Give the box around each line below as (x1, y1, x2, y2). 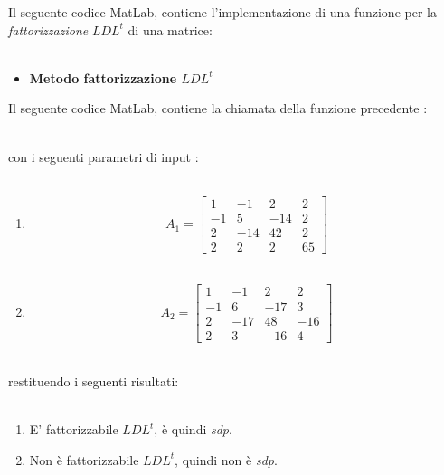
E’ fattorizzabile (29, 420, 118, 439)
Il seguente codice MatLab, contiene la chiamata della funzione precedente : (8, 99, 428, 118)
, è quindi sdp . (154, 420, 232, 439)
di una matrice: (128, 20, 213, 39)
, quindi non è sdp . (175, 450, 278, 469)
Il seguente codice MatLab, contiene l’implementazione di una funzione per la (8, 3, 437, 21)
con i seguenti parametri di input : (8, 147, 199, 166)
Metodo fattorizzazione (29, 68, 177, 87)
